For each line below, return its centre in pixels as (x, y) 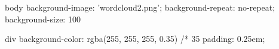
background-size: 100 (43, 19)
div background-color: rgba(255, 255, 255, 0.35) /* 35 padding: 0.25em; (135, 39)
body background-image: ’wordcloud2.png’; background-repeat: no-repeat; (140, 7)
